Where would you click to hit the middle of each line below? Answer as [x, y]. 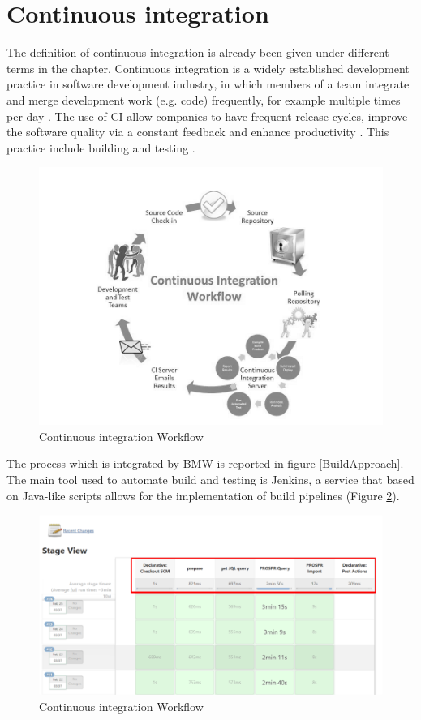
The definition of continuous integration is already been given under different [198, 52]
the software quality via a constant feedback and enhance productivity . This [198, 132]
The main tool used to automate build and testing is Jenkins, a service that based [210, 480]
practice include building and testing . [101, 147]
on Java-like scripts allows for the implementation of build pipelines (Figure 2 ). [203, 495]
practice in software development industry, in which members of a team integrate [208, 84]
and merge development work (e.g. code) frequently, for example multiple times [204, 99]
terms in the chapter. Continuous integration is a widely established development [208, 68]
